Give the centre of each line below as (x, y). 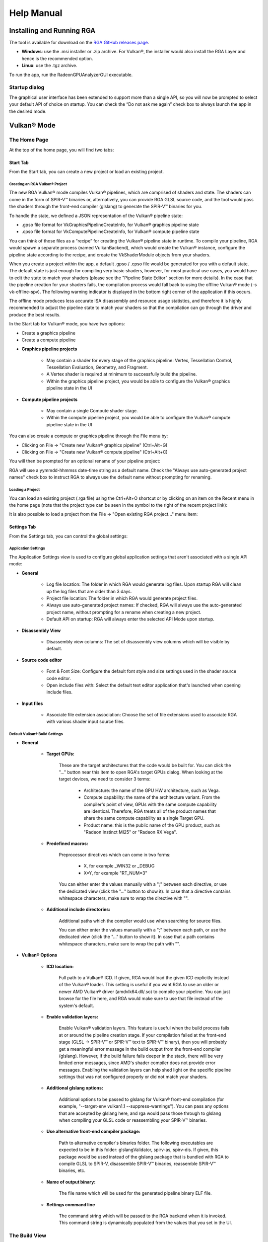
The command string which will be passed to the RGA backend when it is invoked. (143, 1216)
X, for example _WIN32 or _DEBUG (119, 866)
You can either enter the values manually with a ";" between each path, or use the (142, 930)
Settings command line (71, 1204)
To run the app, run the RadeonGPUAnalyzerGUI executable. (71, 75)
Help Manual (36, 13)
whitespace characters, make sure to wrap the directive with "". (124, 898)
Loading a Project (25, 489)
